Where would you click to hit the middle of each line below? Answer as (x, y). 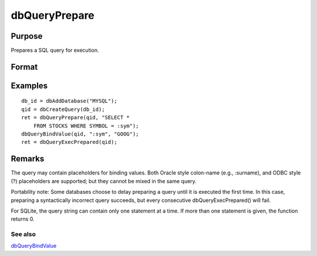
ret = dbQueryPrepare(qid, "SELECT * (76, 118)
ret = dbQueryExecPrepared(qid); (69, 142)
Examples (29, 85)
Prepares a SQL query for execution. (55, 50)
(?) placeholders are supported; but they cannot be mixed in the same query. (104, 181)
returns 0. (23, 219)
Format (24, 67)
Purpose (27, 36)
